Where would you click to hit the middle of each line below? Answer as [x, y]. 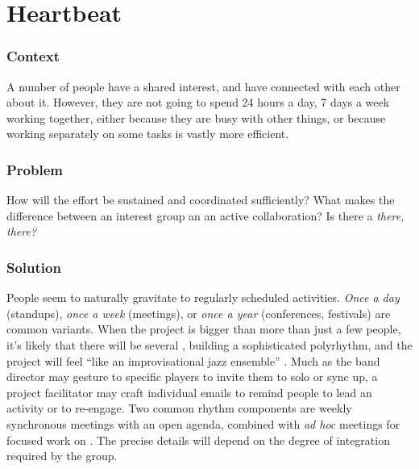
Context [33, 56]
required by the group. [62, 456]
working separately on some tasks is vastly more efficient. [148, 134]
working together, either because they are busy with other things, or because [196, 117]
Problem [35, 169]
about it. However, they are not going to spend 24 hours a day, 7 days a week [198, 102]
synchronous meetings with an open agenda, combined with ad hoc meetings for [203, 423]
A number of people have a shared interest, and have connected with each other [203, 86]
